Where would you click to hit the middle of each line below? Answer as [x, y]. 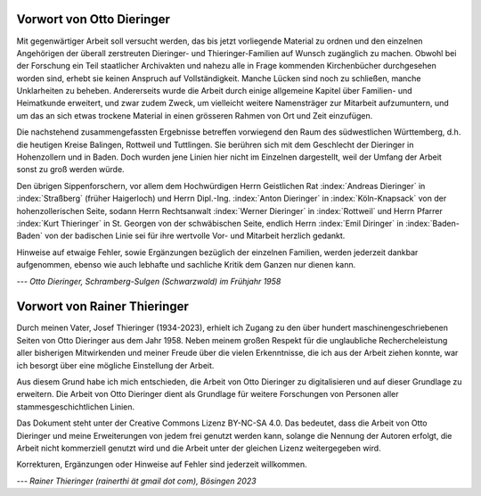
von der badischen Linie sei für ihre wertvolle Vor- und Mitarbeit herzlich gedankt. [195, 236]
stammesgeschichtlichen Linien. [76, 407]
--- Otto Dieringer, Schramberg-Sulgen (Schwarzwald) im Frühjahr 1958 [149, 281]
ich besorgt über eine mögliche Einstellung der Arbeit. [115, 365]
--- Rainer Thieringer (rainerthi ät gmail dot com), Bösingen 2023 [137, 481]
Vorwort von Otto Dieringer [94, 19]
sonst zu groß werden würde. [70, 169]
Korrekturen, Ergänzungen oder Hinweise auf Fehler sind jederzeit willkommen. [162, 465]
